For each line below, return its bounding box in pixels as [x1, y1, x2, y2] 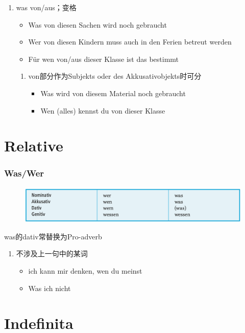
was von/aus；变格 [16, 2, 77, 12]
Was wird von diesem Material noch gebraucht [40, 87, 186, 98]
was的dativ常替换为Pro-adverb [4, 231, 102, 241]
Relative [4, 135, 63, 156]
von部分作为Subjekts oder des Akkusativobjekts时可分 [28, 71, 202, 81]
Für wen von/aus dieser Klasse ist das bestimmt [28, 53, 179, 64]
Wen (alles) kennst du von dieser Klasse [40, 105, 165, 116]
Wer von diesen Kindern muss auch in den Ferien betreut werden [28, 36, 232, 47]
